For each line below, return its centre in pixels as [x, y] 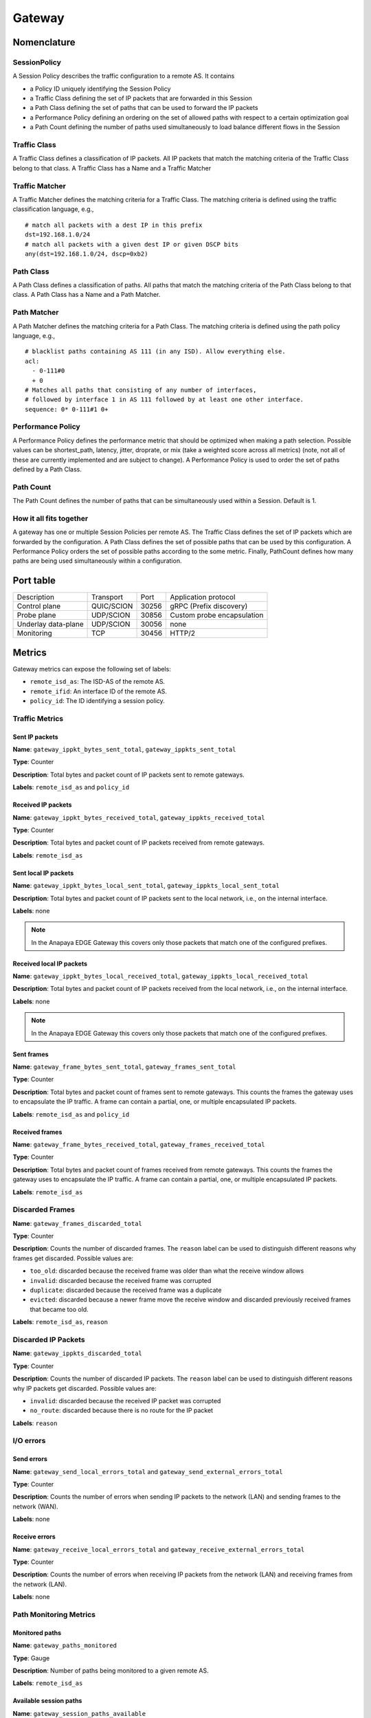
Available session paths [47, 1701]
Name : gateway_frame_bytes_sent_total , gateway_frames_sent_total [124, 1067]
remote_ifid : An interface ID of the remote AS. [99, 691]
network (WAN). [35, 1506]
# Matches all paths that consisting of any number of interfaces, [141, 390]
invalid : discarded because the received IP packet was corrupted [125, 1401]
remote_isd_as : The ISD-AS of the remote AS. [97, 682]
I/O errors [29, 1441]
